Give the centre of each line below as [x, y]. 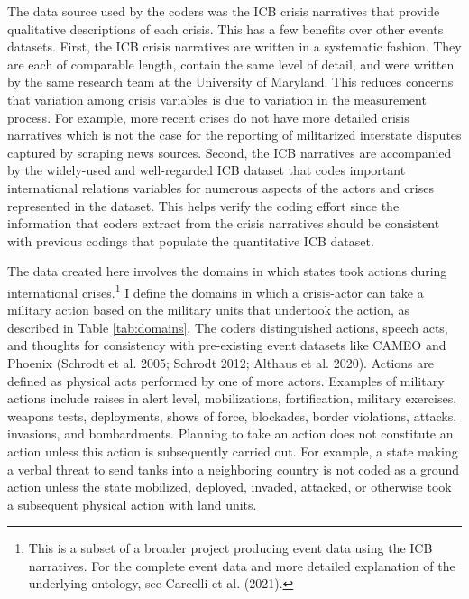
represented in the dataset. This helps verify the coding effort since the [203, 205]
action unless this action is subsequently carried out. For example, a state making [233, 451]
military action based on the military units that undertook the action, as [209, 310]
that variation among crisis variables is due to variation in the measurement [217, 99]
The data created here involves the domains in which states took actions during [227, 271]
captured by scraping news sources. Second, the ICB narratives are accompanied [230, 152]
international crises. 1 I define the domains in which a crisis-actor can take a [216, 290]
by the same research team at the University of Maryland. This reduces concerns [230, 82]
